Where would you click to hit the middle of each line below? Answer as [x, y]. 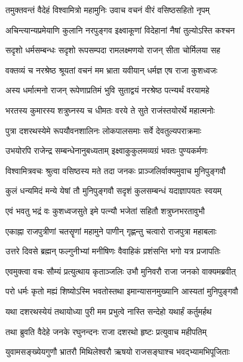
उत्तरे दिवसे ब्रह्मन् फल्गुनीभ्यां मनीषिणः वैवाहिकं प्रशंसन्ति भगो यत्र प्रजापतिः [113, 251]
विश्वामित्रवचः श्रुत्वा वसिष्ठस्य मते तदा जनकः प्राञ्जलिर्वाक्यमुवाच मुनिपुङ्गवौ [116, 170]
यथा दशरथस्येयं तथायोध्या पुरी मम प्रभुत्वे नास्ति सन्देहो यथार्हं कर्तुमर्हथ [109, 311]
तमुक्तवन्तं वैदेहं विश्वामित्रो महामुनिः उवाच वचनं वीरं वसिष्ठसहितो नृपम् [107, 10]
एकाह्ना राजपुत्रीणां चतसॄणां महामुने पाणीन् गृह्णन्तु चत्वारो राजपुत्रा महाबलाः [111, 231]
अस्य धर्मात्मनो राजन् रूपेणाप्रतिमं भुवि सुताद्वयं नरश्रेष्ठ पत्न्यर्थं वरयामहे [107, 90]
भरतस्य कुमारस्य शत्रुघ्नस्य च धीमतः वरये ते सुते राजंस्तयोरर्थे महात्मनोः [110, 110]
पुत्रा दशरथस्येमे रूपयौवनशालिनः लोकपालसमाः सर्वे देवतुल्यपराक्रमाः [104, 130]
